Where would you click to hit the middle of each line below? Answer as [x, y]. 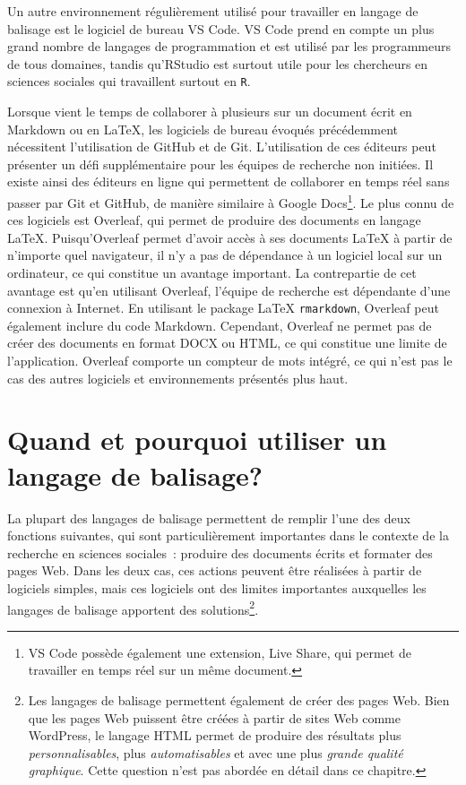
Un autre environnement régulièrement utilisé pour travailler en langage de [213, 11]
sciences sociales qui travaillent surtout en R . [129, 81]
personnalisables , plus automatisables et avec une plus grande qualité [216, 752]
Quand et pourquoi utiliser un [197, 440]
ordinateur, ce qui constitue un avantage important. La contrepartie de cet [212, 273]
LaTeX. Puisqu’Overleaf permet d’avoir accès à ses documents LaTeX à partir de [230, 237]
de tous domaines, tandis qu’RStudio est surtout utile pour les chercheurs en [218, 63]
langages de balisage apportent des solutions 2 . [133, 608]
